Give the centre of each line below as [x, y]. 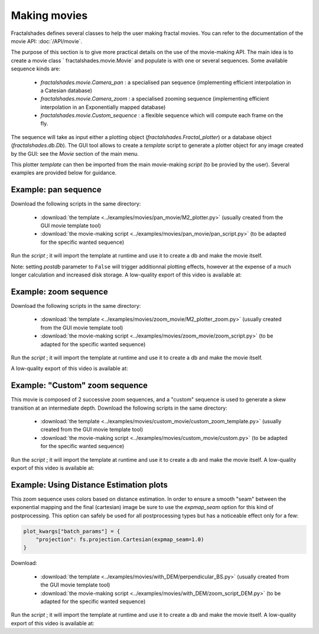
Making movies [49, 15]
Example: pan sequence [56, 190]
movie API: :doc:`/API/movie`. [47, 41]
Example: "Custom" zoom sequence [79, 386]
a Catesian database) [66, 90]
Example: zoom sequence [60, 292]
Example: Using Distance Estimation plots [89, 485]
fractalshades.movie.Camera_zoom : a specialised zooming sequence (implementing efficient [155, 99]
